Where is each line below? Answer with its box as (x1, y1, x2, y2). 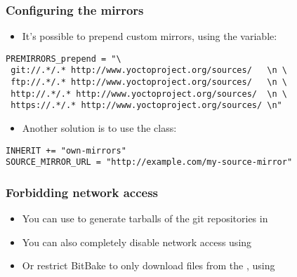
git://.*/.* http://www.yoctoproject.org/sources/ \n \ (11, 65, 287, 76)
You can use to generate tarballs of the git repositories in (22, 211, 268, 226)
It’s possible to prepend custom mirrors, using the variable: (22, 29, 277, 43)
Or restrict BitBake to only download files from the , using (22, 258, 275, 273)
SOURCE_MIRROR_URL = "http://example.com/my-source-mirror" (6, 157, 293, 168)
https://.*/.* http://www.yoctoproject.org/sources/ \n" (11, 100, 282, 111)
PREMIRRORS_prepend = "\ (6, 53, 121, 64)
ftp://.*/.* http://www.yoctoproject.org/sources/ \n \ (11, 77, 287, 88)
